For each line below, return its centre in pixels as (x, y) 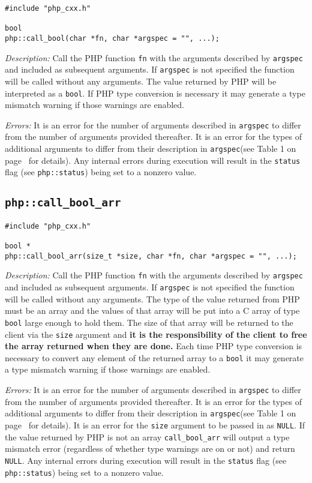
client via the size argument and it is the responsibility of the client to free (156, 334)
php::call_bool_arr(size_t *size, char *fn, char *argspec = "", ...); (151, 256)
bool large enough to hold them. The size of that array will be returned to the (149, 322)
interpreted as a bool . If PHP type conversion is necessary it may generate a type (155, 93)
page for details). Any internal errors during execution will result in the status (153, 160)
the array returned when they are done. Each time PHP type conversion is (154, 346)
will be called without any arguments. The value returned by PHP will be (141, 81)
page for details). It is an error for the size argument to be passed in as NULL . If (155, 424)
